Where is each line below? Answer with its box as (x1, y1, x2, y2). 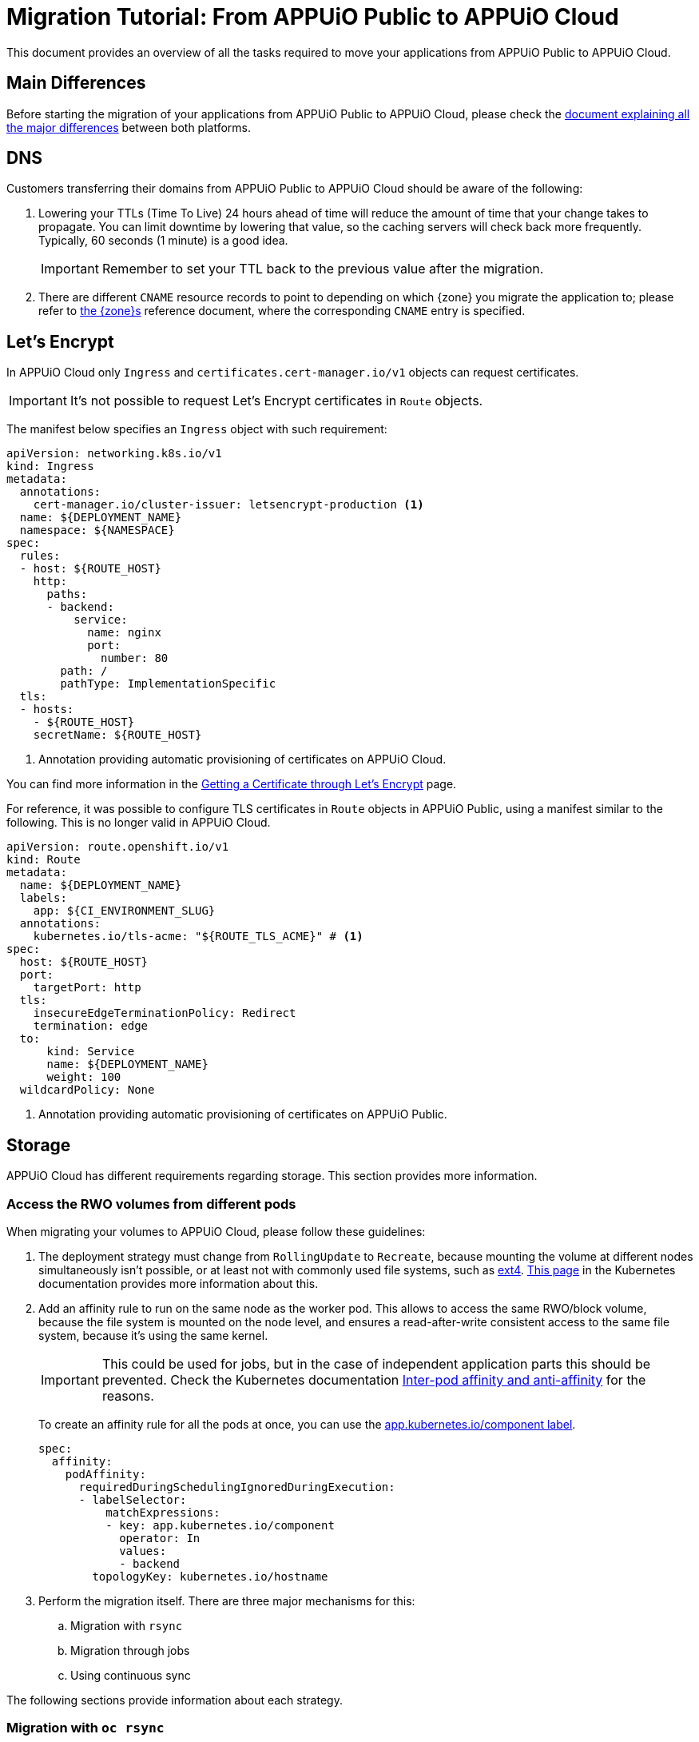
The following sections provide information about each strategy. (6, 1692, 343, 1707)
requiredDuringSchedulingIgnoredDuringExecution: (78, 1480, 395, 1493)
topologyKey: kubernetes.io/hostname (92, 1569, 328, 1583)
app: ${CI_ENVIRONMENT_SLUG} (33, 904, 216, 918)
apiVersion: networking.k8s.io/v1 (6, 447, 222, 460)
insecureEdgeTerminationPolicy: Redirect (33, 1007, 296, 1020)
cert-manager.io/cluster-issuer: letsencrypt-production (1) (33, 498, 424, 512)
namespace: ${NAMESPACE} (19, 524, 175, 537)
